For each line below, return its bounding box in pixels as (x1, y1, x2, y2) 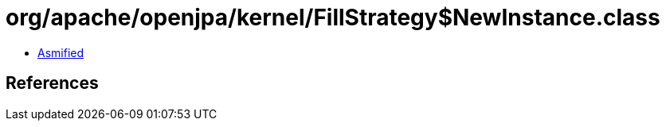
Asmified (37, 45, 84, 60)
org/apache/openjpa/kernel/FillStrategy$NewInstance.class (6, 4, 660, 31)
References (6, 73, 99, 94)
